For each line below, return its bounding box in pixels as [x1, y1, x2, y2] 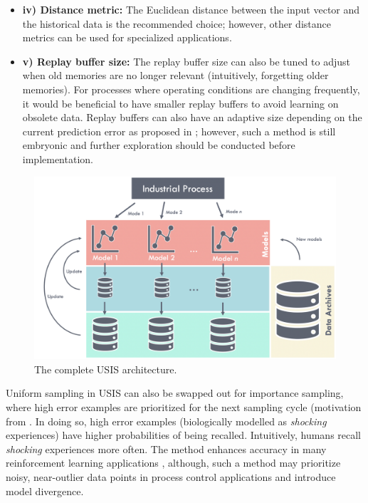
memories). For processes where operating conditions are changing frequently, [22, 81, 360, 96]
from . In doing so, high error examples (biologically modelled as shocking [6, 413, 327, 428]
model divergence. [6, 483, 84, 498]
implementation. [22, 151, 93, 166]
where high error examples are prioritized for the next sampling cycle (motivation [6, 400, 362, 415]
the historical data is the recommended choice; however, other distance [22, 16, 331, 31]
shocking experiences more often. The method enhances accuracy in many [6, 441, 327, 456]
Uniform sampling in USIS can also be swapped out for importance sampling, [6, 385, 344, 400]
